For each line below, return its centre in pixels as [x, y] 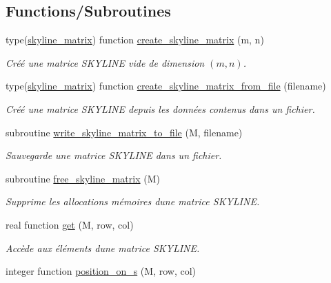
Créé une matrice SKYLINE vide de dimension [105, 62]
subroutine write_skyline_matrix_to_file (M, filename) [124, 132]
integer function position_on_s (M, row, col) [101, 271]
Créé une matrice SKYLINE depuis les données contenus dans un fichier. [160, 108]
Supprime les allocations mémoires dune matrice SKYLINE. [133, 201]
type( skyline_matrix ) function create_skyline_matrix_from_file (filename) [166, 86]
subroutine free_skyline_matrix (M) [83, 178]
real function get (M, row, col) [70, 224]
